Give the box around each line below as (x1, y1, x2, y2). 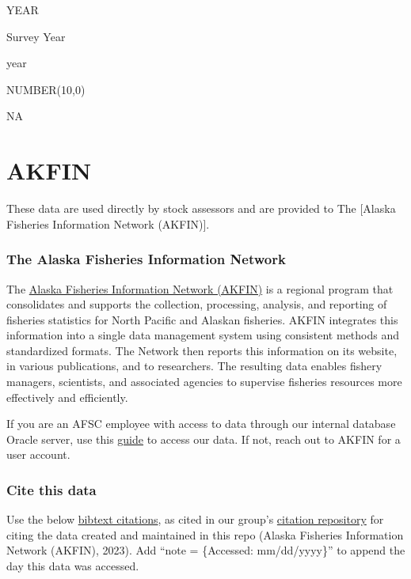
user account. (6, 446, 70, 463)
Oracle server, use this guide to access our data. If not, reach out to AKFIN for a (6, 430, 401, 447)
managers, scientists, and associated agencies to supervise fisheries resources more (6, 373, 402, 390)
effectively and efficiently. (6, 388, 128, 405)
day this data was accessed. (6, 558, 139, 574)
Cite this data (6, 479, 97, 499)
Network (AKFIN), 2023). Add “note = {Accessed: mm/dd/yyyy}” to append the (6, 542, 405, 558)
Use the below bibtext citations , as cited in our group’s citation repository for (6, 511, 384, 528)
